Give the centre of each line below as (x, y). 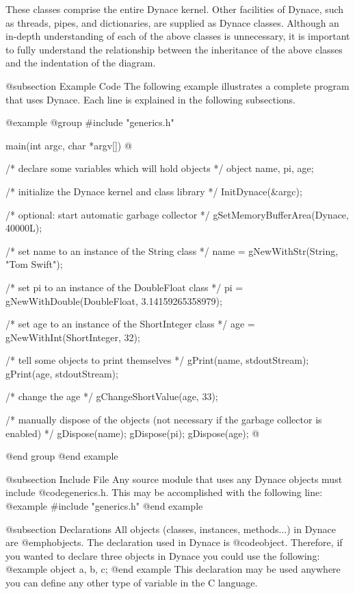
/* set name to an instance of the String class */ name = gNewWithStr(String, (172, 250)
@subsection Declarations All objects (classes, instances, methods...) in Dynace (171, 529)
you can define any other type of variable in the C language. (132, 582)
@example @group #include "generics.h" (90, 122)
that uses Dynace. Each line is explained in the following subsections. (150, 99)
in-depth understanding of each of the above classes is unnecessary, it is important (178, 36)
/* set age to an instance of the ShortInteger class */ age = (130, 324)
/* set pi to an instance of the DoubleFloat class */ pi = (124, 287)
